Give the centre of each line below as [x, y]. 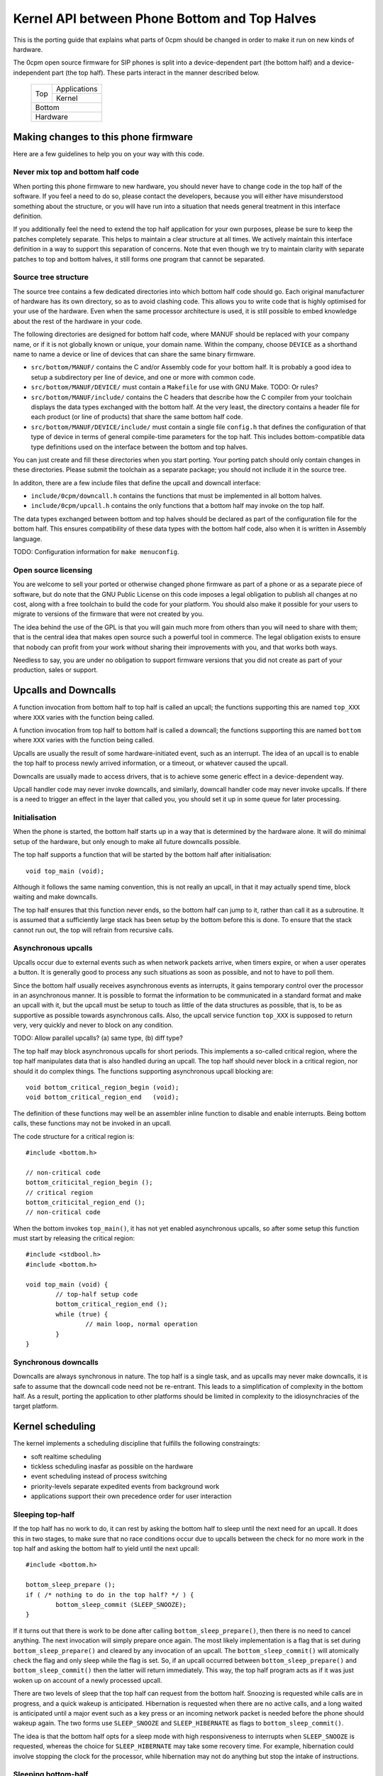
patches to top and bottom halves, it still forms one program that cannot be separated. [139, 259]
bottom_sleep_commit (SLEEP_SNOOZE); [121, 1605]
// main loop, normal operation [141, 1324]
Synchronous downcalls [56, 1362]
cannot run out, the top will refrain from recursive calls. [93, 930]
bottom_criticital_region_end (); [85, 1202]
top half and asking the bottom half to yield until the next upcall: [106, 1549]
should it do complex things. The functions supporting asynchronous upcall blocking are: [143, 1071]
